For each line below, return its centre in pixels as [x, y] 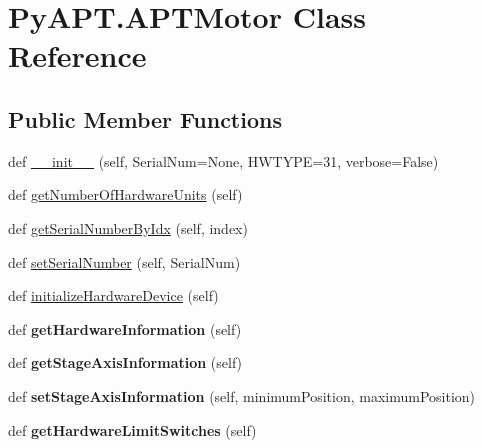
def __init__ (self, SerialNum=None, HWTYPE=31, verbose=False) [223, 160]
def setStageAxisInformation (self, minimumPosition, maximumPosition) [242, 395]
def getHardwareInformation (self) [125, 328]
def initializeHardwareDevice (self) [113, 295]
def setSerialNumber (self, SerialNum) [124, 261]
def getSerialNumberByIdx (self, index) [128, 227]
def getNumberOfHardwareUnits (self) [125, 194]
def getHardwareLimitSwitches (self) [132, 429]
